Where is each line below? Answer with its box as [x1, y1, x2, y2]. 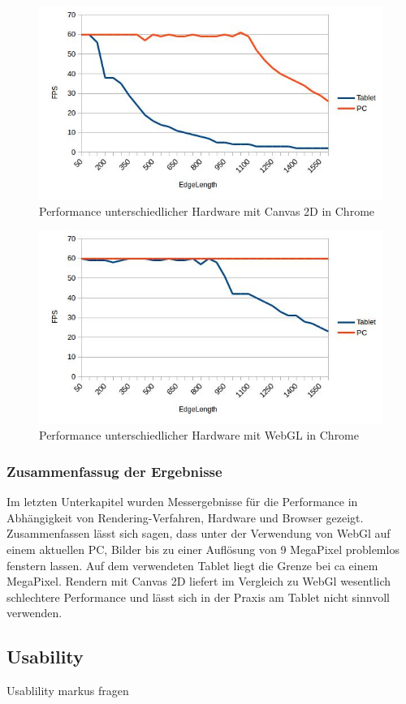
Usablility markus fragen [6, 682, 129, 699]
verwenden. [6, 604, 63, 621]
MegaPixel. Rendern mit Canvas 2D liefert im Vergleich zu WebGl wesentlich [6, 573, 391, 590]
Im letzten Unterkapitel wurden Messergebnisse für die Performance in [6, 493, 358, 510]
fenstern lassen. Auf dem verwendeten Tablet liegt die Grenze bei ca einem [6, 556, 378, 573]
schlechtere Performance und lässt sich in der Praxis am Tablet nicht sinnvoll [6, 588, 390, 605]
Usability [6, 644, 84, 669]
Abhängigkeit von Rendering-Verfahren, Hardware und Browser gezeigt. [6, 509, 364, 526]
